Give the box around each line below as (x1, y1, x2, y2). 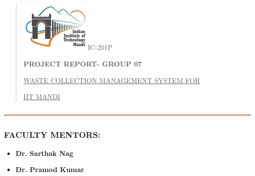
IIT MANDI (23, 91, 60, 102)
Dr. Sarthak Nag (15, 148, 74, 158)
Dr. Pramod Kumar (15, 164, 84, 175)
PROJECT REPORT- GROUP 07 (23, 58, 142, 68)
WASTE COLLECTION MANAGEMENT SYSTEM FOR (23, 75, 200, 85)
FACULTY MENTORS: (4, 129, 101, 141)
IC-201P (87, 42, 113, 52)
